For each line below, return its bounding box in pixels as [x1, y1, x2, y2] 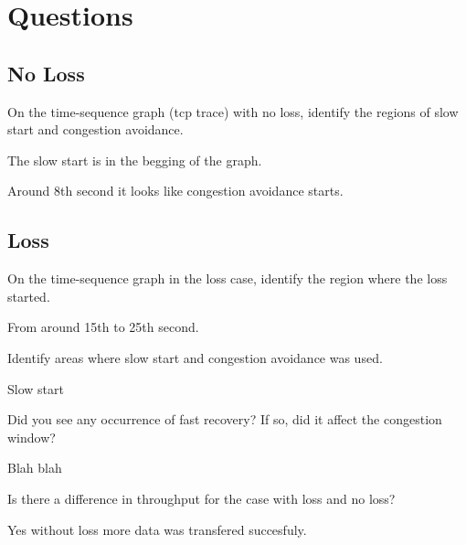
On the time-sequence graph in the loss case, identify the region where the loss [7, 269, 448, 288]
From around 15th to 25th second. [7, 317, 199, 337]
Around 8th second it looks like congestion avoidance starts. [7, 181, 344, 200]
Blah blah [7, 458, 62, 477]
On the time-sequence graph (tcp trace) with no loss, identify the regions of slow [7, 102, 459, 121]
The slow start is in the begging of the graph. [7, 150, 262, 169]
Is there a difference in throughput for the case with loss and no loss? [7, 488, 396, 508]
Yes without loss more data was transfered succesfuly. [7, 519, 307, 539]
